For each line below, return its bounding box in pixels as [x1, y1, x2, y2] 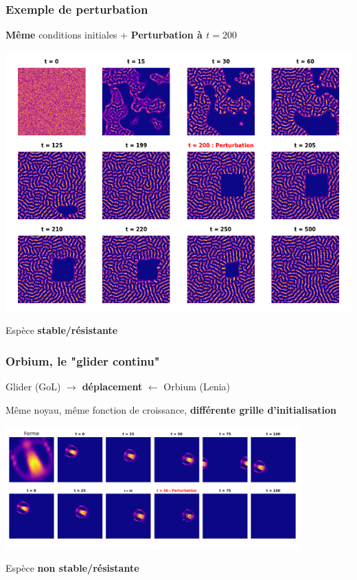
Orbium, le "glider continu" [5, 352, 160, 369]
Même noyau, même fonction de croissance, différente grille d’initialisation [5, 402, 337, 416]
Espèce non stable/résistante [5, 561, 139, 575]
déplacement [82, 379, 143, 394]
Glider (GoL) [5, 379, 61, 394]
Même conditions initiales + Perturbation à [5, 27, 203, 42]
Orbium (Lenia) [163, 379, 231, 394]
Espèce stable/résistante [5, 323, 118, 337]
